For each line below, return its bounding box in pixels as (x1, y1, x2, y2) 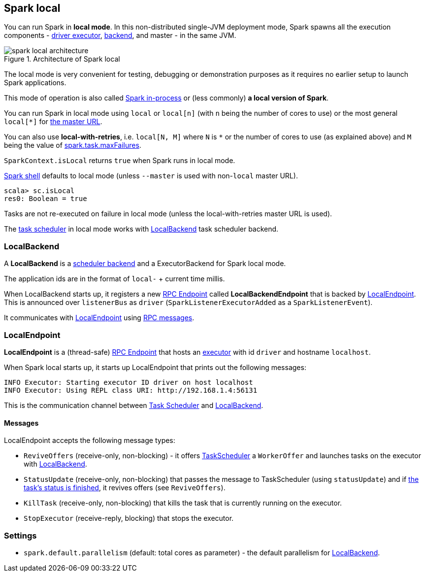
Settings (4, 530, 37, 541)
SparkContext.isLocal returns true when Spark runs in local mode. (4, 156, 235, 165)
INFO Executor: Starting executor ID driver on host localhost (4, 378, 253, 386)
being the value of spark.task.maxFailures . (4, 141, 141, 150)
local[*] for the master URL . (4, 117, 102, 126)
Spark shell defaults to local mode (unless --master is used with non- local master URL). (4, 171, 298, 180)
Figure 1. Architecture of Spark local (4, 55, 120, 64)
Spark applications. (4, 78, 66, 87)
